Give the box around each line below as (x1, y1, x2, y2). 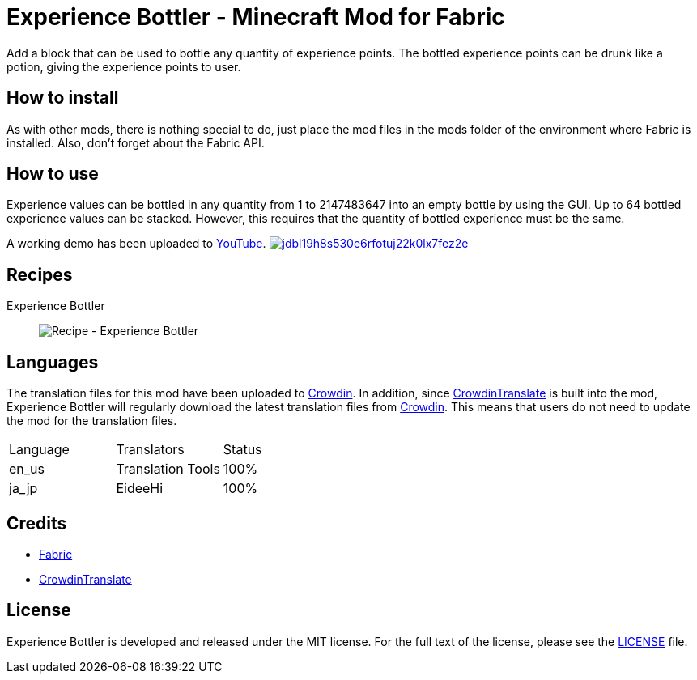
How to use (6, 164, 99, 185)
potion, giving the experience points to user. (6, 59, 241, 74)
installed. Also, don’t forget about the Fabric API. (6, 135, 265, 150)
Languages (6, 351, 99, 372)
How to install (6, 87, 119, 108)
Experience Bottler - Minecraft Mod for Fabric (6, 3, 505, 31)
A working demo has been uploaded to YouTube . (6, 236, 266, 251)
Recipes (6, 264, 73, 285)
